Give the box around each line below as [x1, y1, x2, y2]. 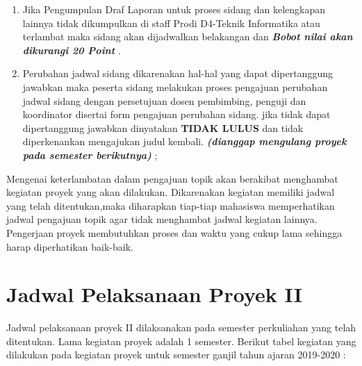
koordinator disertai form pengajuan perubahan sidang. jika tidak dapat [22, 107, 331, 122]
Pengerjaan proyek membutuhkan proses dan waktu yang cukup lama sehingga [6, 225, 343, 240]
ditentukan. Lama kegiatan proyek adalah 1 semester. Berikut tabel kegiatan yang [6, 333, 356, 348]
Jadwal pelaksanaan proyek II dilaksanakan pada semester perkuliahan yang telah [6, 320, 356, 335]
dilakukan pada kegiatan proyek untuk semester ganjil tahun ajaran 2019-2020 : [6, 347, 346, 362]
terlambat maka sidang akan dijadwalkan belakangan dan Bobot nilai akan [22, 29, 353, 44]
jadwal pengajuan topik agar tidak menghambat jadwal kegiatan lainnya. [6, 212, 318, 226]
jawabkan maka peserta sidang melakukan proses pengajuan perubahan [22, 79, 328, 94]
